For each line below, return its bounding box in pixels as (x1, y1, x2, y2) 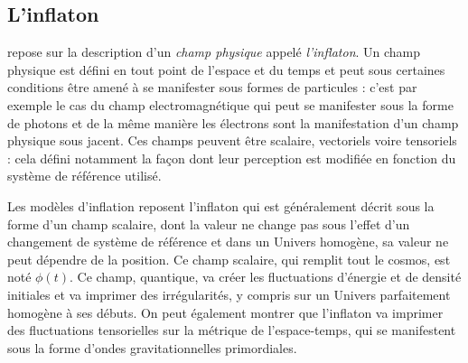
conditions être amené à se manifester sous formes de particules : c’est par (7, 78, 417, 97)
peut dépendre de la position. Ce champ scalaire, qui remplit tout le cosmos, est (7, 249, 451, 268)
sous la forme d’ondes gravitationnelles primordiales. (7, 338, 297, 357)
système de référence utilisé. (7, 166, 162, 185)
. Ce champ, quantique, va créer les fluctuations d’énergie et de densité (70, 267, 462, 286)
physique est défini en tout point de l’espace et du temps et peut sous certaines (7, 60, 445, 79)
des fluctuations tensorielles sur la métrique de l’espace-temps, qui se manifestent (7, 321, 456, 340)
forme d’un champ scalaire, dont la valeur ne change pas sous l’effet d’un (7, 214, 410, 233)
